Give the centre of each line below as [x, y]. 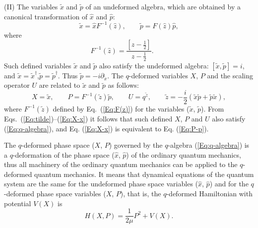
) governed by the [136, 145]
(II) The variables [31, 6]
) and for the [229, 184]
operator [17, 85]
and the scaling [230, 75]
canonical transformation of [46, 16]
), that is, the [141, 194]
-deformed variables [158, 75]
